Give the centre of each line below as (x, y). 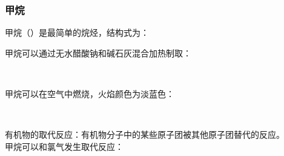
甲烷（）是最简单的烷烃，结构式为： (77, 32)
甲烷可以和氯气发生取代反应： (64, 146)
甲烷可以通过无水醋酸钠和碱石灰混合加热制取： (98, 53)
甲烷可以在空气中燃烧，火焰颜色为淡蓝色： (90, 93)
